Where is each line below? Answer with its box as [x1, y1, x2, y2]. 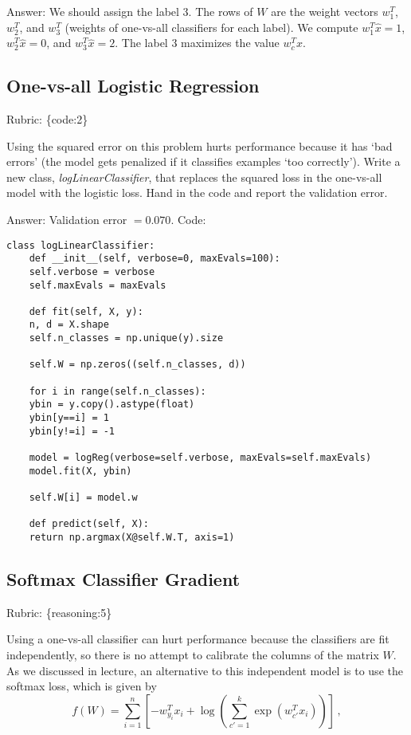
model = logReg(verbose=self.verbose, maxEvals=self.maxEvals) [29, 452, 372, 464]
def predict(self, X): [29, 518, 149, 530]
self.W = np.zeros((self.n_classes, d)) [29, 359, 246, 371]
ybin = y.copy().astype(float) [29, 399, 195, 411]
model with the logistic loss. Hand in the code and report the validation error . [6, 184, 388, 201]
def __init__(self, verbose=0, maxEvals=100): [29, 253, 280, 265]
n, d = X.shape [29, 319, 109, 331]
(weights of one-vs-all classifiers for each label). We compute [65, 18, 358, 35]
